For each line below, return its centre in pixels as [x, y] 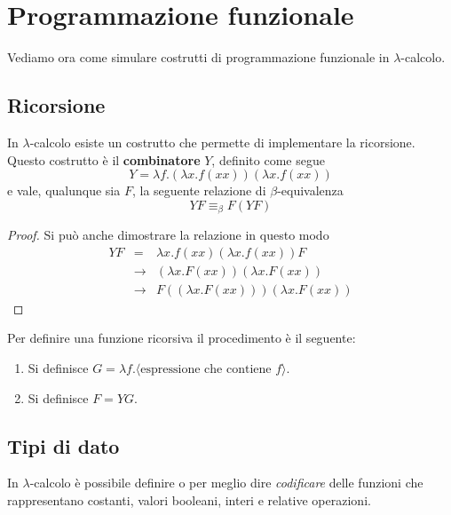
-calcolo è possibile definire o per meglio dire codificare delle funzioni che [226, 483]
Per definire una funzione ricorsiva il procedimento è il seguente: [182, 338]
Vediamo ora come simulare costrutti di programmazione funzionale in [198, 57]
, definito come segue [268, 159]
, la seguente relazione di [199, 190]
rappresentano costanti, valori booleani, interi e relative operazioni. [189, 500]
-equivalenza [310, 190]
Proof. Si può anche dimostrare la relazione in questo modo [168, 235]
